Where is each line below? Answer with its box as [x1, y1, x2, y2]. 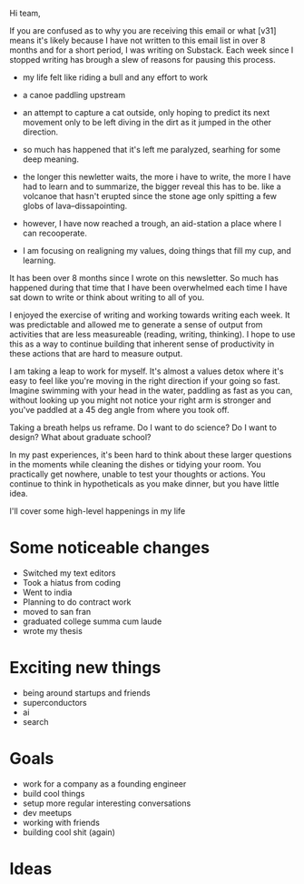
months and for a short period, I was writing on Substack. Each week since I [9, 45, 294, 55]
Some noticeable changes [9, 537, 211, 558]
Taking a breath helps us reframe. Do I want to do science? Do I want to [9, 422, 277, 433]
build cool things [22, 788, 85, 799]
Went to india [22, 587, 73, 598]
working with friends [22, 817, 100, 828]
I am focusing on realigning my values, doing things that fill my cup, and [22, 246, 292, 256]
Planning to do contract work [22, 596, 132, 608]
